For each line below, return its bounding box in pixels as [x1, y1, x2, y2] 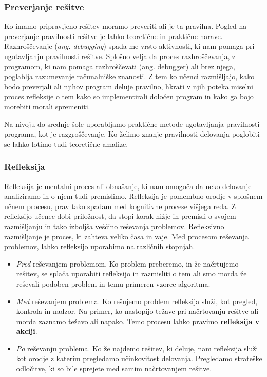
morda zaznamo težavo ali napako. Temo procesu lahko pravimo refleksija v [16, 315, 260, 326]
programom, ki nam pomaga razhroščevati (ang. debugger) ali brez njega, [4, 61, 235, 71]
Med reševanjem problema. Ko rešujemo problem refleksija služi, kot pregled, [16, 295, 258, 306]
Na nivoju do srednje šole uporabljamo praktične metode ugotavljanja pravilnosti [4, 118, 260, 129]
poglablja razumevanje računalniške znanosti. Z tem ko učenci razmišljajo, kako [4, 71, 255, 82]
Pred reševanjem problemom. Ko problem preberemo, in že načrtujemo [16, 258, 239, 269]
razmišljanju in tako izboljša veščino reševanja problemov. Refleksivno [4, 220, 224, 231]
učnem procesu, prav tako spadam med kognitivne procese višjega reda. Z [4, 200, 236, 211]
